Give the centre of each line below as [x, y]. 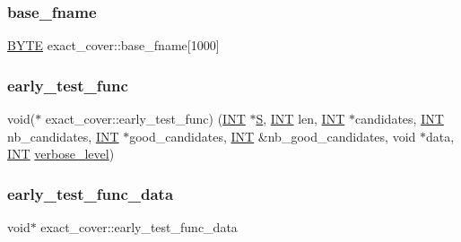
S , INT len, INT [300, 119]
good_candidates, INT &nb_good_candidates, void [273, 136]
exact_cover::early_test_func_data [139, 227]
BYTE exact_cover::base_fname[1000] [113, 45]
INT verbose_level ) [61, 154]
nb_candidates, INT [63, 136]
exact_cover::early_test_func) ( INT [145, 119]
